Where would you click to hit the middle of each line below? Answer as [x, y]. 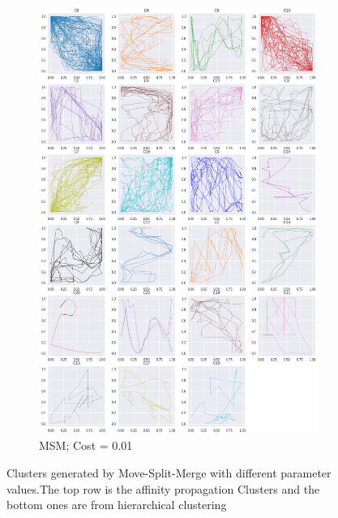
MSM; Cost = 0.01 [86, 445]
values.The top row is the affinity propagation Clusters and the [163, 488]
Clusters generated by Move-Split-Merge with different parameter [169, 473]
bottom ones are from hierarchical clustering [117, 505]
